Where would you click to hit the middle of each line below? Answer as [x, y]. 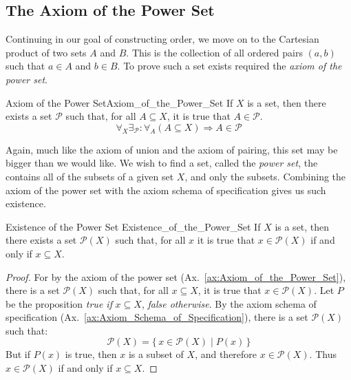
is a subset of [156, 354]
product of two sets [46, 52]
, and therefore [226, 354]
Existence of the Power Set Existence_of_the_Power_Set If [133, 226]
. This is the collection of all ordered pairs [214, 52]
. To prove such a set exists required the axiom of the [230, 66]
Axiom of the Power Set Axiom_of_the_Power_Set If [119, 102]
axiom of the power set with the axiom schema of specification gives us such [166, 190]
